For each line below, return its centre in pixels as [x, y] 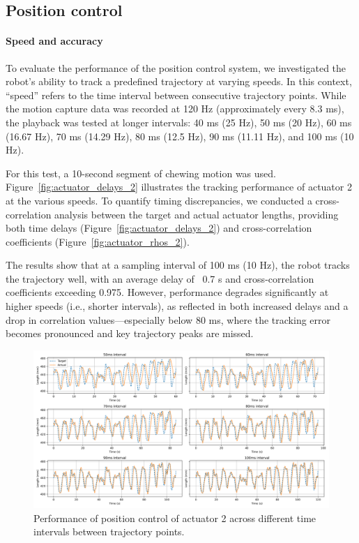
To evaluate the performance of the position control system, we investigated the [176, 67]
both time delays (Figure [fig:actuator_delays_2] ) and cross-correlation [159, 228]
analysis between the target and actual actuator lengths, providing [197, 214]
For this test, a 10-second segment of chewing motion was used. [141, 173]
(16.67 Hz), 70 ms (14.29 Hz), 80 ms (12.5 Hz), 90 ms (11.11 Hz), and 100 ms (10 [180, 136]
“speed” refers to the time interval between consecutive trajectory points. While [176, 95]
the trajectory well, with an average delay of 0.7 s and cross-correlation [160, 278]
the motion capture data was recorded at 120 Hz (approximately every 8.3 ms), [175, 109]
